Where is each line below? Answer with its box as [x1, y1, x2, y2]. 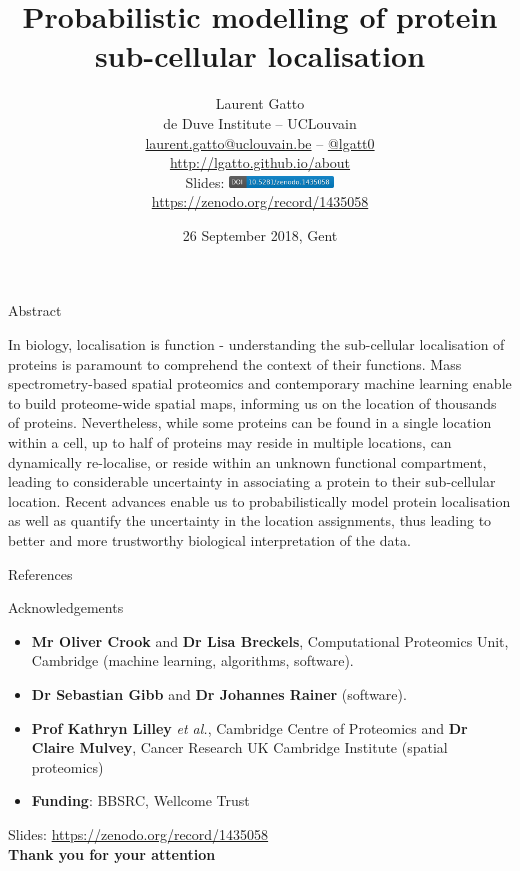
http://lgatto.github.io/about [169, 152, 351, 173]
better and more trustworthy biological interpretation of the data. [8, 530, 411, 550]
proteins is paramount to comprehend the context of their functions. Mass [8, 353, 462, 374]
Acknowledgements [8, 597, 124, 618]
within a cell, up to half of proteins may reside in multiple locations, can [8, 432, 452, 453]
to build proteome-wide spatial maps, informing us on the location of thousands [8, 392, 497, 413]
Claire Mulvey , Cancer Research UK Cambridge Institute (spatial [31, 737, 448, 758]
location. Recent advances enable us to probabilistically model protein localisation [8, 490, 511, 511]
